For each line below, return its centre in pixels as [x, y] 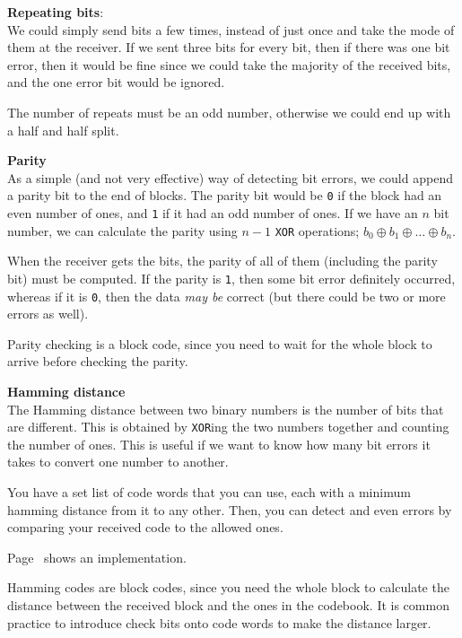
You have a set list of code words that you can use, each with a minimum [209, 492]
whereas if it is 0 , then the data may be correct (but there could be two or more [227, 296]
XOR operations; [317, 230]
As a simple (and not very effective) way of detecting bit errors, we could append [230, 177]
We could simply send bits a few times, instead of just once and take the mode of [231, 29]
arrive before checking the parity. [98, 361]
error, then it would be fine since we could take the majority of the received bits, [229, 64]
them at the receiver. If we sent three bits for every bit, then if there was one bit [229, 47]
